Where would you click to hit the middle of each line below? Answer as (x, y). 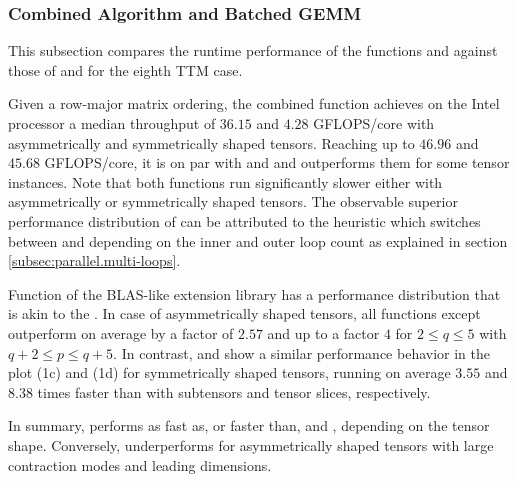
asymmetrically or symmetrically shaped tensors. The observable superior (233, 201)
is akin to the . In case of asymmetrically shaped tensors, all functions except (244, 313)
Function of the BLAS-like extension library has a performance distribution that (254, 293)
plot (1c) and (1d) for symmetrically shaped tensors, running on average (229, 372)
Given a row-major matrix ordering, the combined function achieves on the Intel (254, 103)
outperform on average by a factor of (121, 332)
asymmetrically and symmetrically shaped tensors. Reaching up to (211, 142)
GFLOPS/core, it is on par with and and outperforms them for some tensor (277, 162)
